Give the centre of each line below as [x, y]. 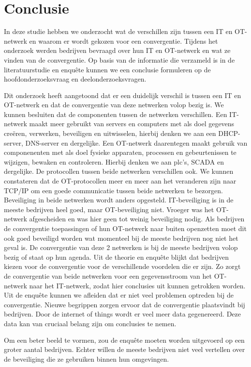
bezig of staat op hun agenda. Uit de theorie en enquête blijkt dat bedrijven [116, 257]
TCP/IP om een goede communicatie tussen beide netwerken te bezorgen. [113, 190]
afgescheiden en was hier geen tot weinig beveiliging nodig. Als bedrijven [137, 219]
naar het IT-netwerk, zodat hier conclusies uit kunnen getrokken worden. [137, 285]
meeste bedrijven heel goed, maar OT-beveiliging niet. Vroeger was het [109, 209]
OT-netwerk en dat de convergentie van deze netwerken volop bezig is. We [114, 105]
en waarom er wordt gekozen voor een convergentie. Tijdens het [124, 41]
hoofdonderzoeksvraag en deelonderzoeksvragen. [75, 79]
